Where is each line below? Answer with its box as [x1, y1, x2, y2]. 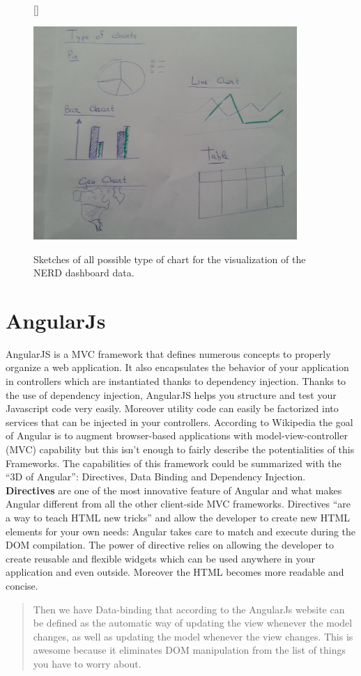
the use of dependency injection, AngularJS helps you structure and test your [6, 387, 337, 402]
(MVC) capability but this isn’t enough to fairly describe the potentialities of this [6, 441, 355, 456]
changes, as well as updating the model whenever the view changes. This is [33, 629, 353, 643]
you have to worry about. [33, 656, 141, 670]
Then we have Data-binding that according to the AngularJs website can [33, 602, 345, 616]
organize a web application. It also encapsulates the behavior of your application [6, 360, 349, 375]
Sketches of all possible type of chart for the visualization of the [33, 251, 306, 266]
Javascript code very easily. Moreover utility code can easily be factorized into [6, 401, 339, 416]
